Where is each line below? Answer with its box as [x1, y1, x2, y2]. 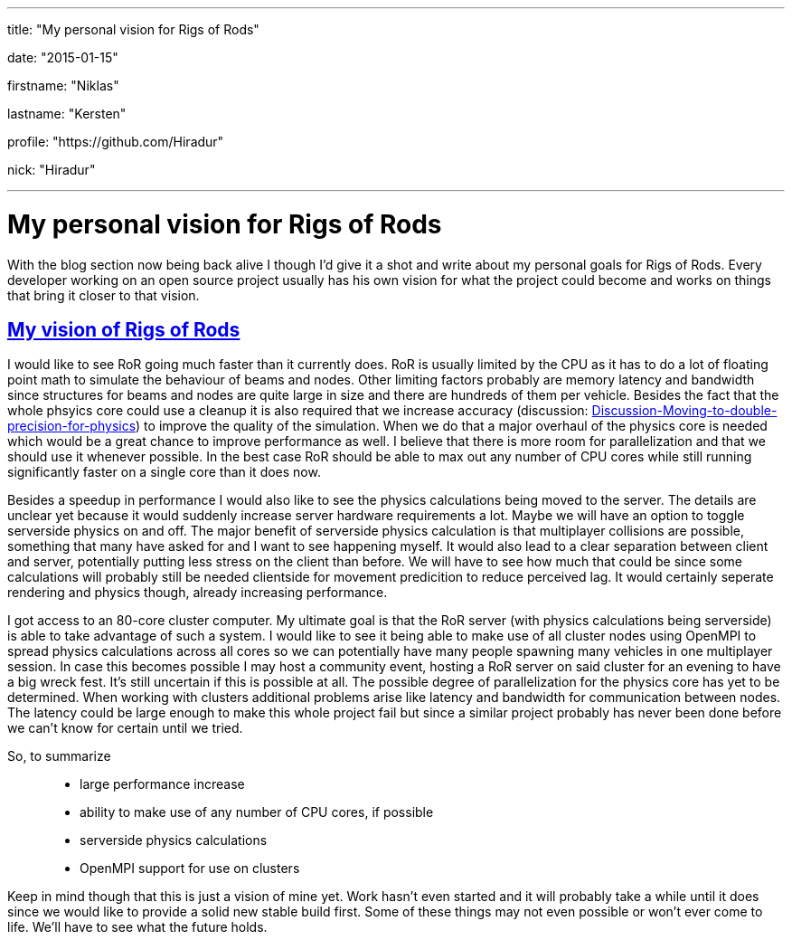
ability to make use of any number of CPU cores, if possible [80, 804, 434, 821]
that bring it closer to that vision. [7, 287, 200, 303]
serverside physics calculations [80, 832, 268, 849]
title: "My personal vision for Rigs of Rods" [7, 22, 259, 37]
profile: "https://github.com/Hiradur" [7, 134, 224, 149]
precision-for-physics [7, 418, 137, 434]
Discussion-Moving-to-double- [591, 403, 778, 419]
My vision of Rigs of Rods [7, 318, 240, 341]
